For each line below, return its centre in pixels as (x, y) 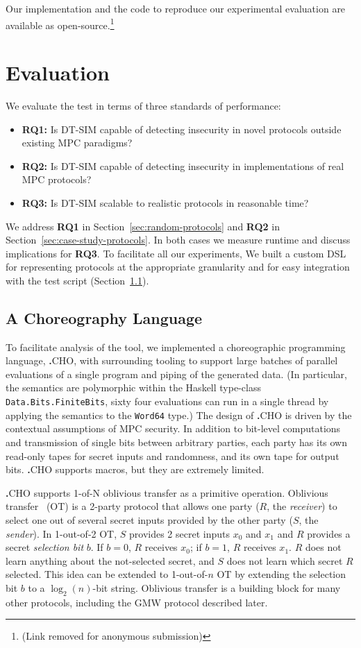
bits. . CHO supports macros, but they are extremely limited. (135, 469)
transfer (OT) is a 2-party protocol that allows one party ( (133, 506)
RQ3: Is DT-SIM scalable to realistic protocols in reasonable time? (165, 202)
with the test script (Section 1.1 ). (77, 280)
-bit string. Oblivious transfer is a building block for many (217, 587)
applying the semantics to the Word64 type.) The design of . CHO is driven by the (179, 415)
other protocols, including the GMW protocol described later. (137, 602)
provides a (329, 533)
